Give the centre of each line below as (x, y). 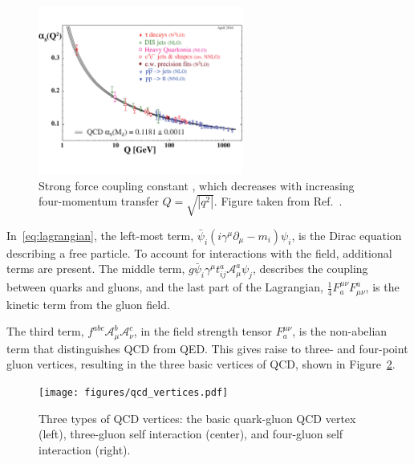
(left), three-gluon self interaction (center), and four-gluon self (191, 434)
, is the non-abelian (340, 331)
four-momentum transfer (99, 201)
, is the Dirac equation (347, 235)
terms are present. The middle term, (96, 269)
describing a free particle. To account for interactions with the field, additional (199, 252)
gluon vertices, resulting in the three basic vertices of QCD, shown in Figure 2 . (201, 364)
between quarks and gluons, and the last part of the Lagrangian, (165, 287)
